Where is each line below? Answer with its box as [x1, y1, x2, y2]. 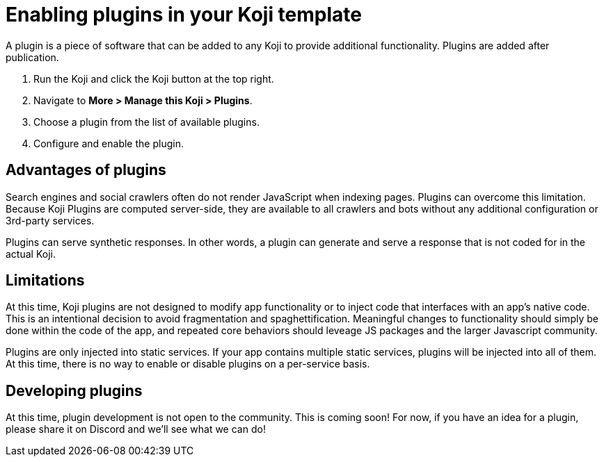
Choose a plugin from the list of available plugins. [33, 115, 260, 128]
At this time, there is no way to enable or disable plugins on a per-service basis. [6, 358, 370, 370]
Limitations [6, 272, 85, 290]
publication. [6, 51, 59, 63]
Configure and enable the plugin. [33, 137, 184, 149]
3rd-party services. [6, 214, 95, 226]
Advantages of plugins [6, 161, 166, 179]
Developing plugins [6, 381, 143, 399]
